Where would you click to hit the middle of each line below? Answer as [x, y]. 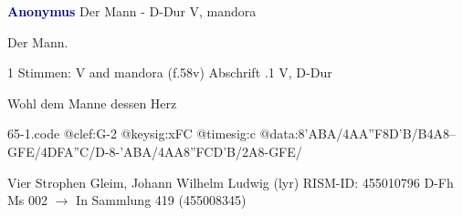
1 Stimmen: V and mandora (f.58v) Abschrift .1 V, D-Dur [170, 72]
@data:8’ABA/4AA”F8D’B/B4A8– [358, 134]
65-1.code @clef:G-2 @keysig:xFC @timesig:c [132, 134]
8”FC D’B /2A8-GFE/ [243, 151]
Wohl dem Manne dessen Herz [92, 103]
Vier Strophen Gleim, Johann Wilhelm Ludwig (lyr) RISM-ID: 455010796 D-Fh [231, 182]
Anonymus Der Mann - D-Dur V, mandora [132, 11]
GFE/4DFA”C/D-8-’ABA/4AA [95, 151]
